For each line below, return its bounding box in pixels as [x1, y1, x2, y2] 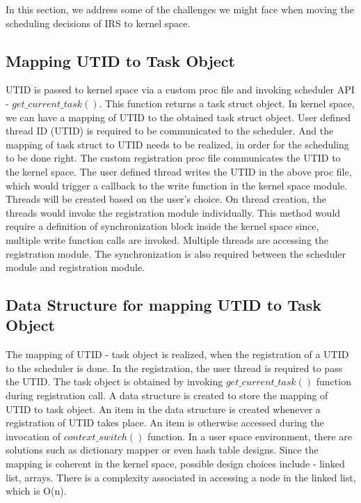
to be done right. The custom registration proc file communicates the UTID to [6, 150, 341, 165]
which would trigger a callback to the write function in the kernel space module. [6, 178, 348, 192]
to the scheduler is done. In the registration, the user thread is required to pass [6, 360, 343, 375]
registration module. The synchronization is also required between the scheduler [6, 246, 346, 261]
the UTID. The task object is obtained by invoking [6, 374, 223, 389]
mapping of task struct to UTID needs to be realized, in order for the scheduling [6, 137, 349, 151]
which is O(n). [6, 483, 67, 498]
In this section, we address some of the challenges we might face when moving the [6, 2, 354, 16]
